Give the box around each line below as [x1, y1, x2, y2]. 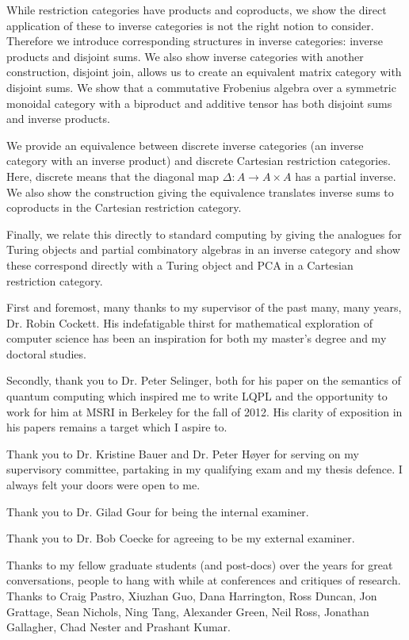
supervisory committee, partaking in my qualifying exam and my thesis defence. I [6, 461, 403, 477]
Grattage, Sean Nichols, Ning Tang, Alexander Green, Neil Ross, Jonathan [6, 603, 369, 619]
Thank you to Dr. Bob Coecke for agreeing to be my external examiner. [6, 530, 355, 546]
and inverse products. [6, 110, 110, 127]
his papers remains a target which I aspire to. [6, 419, 227, 435]
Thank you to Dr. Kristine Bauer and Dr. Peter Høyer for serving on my [6, 445, 359, 462]
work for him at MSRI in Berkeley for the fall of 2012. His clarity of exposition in [6, 403, 403, 420]
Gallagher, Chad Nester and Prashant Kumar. [6, 619, 231, 635]
